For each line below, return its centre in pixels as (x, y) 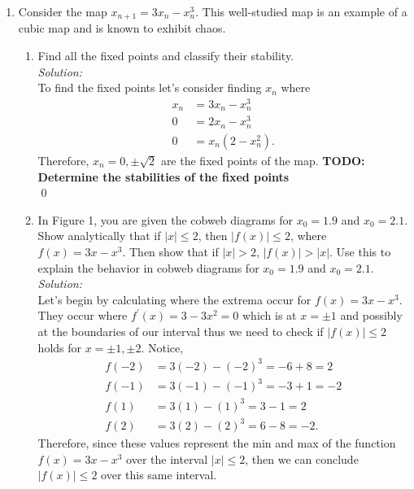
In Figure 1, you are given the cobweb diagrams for (166, 219)
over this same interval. (159, 475)
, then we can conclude (302, 458)
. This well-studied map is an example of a (301, 11)
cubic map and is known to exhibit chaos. (122, 28)
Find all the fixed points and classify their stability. (166, 56)
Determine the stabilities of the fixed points (163, 176)
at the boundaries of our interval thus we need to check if (181, 331)
